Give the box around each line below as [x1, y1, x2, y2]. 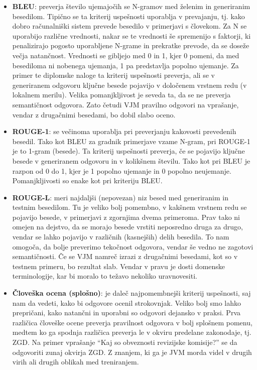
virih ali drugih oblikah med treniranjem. [12, 356, 139, 367]
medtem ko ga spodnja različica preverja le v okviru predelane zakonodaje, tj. [12, 327, 251, 337]
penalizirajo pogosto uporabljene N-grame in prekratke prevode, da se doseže [12, 40, 249, 51]
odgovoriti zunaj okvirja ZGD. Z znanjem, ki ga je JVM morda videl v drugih [12, 346, 252, 357]
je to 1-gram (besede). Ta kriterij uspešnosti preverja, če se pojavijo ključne [12, 146, 245, 156]
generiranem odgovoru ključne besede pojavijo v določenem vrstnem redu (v [12, 79, 247, 90]
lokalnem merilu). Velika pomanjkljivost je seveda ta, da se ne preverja [12, 89, 231, 100]
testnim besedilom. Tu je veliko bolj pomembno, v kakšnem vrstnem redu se [12, 202, 247, 212]
